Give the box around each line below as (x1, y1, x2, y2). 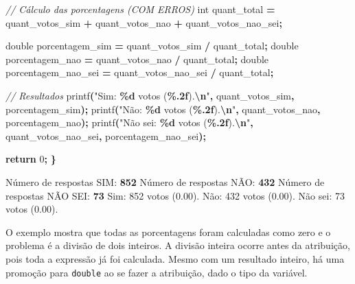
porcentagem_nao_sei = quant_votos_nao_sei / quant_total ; (5, 65, 274, 80)
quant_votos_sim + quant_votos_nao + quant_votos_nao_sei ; (5, 15, 282, 29)
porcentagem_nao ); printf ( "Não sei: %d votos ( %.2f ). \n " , (5, 115, 253, 130)
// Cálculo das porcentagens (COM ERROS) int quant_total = (5, 2, 275, 16)
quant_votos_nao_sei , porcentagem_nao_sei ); (5, 128, 206, 143)
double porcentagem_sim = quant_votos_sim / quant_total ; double (5, 38, 299, 53)
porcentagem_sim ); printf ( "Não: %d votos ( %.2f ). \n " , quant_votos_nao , (5, 102, 321, 116)
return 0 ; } (5, 152, 56, 166)
